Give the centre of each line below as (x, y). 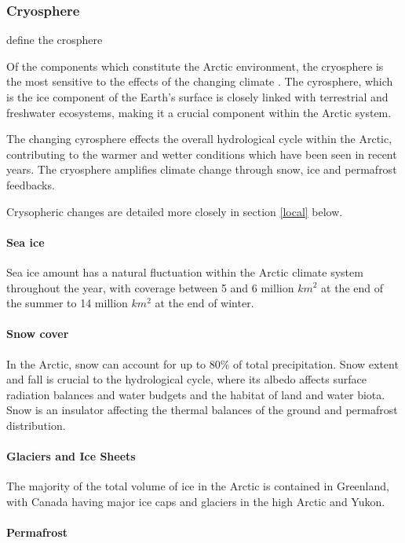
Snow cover (38, 334)
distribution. (36, 425)
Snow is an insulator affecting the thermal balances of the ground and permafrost (202, 410)
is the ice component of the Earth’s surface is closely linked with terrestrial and (197, 97)
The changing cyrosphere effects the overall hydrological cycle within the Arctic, (199, 139)
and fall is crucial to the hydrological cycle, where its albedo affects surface (186, 379)
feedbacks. (31, 184)
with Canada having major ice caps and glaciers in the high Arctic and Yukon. (196, 501)
